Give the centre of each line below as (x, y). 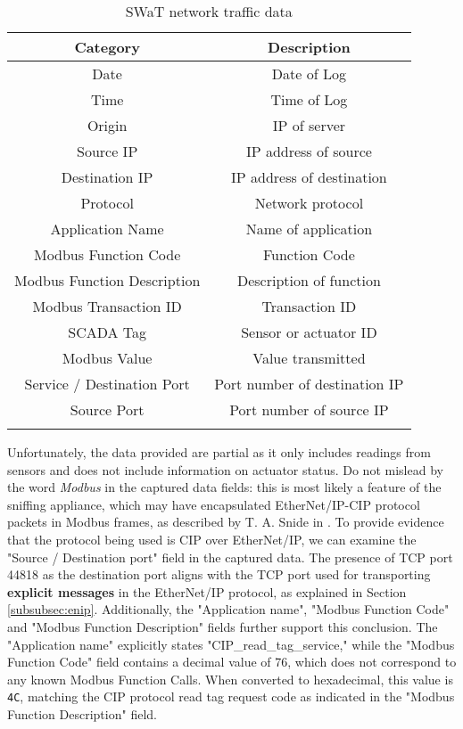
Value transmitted (309, 358)
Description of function (309, 280)
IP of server (309, 125)
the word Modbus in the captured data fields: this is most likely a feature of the (224, 487)
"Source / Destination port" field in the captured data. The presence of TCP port (230, 557)
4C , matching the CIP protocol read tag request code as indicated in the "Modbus (231, 696)
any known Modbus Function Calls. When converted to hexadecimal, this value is (230, 679)
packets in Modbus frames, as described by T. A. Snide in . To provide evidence (226, 522)
